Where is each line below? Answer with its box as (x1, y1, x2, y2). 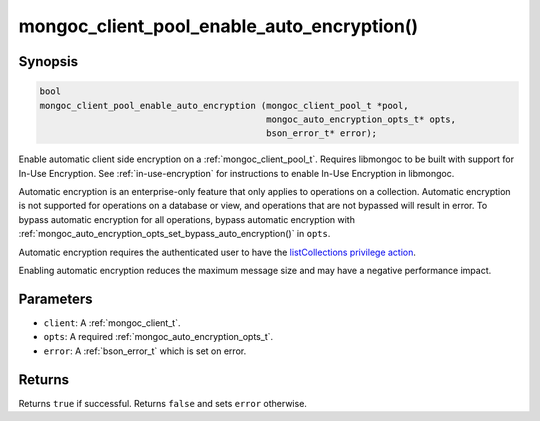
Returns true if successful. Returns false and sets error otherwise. (18, 397, 307, 409)
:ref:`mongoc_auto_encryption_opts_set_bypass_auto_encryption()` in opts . (18, 228, 331, 240)
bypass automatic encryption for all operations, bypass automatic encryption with (18, 213, 355, 225)
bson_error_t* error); (266, 128, 378, 139)
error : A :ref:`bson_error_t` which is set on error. (43, 345, 247, 357)
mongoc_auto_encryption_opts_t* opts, (266, 113, 457, 125)
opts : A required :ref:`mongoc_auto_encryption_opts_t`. (43, 331, 274, 343)
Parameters (18, 290, 93, 307)
